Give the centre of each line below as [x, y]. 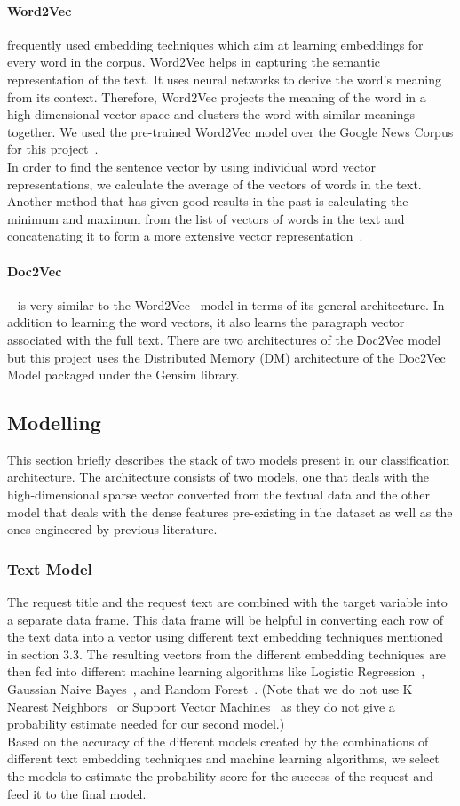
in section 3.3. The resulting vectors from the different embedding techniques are [226, 654]
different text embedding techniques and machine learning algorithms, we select [223, 758]
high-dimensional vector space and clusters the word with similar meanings [211, 114]
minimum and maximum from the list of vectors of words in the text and [206, 218]
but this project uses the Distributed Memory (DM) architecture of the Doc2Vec [226, 357]
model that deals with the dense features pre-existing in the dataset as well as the [230, 511]
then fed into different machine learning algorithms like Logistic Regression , [216, 671]
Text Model [50, 568]
